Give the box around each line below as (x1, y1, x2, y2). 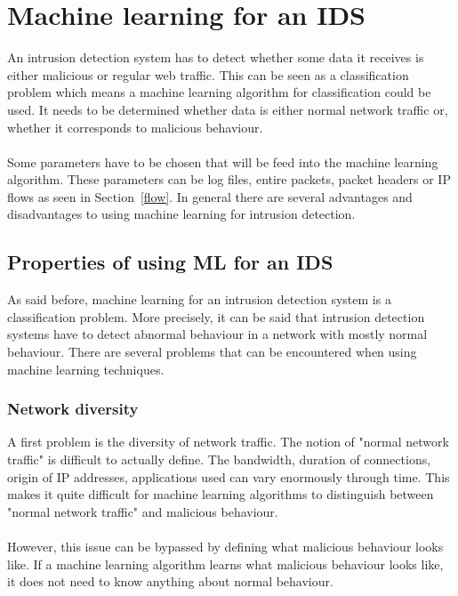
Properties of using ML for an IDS (7, 248, 333, 276)
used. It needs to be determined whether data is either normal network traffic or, (7, 100, 448, 118)
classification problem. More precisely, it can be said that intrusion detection (7, 307, 425, 326)
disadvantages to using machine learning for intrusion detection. (7, 205, 356, 223)
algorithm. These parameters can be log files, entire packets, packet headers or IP (7, 170, 451, 189)
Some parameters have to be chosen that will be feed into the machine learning (7, 152, 438, 171)
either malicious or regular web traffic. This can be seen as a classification (7, 65, 409, 84)
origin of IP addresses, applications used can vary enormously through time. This (7, 467, 450, 486)
